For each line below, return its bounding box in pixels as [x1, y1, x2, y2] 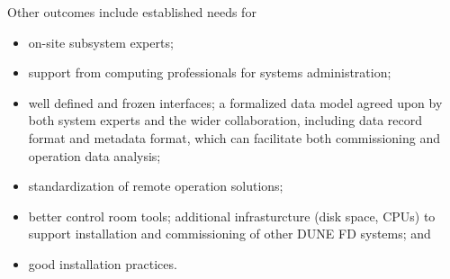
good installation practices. [28, 254, 177, 273]
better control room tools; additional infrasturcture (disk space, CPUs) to [28, 206, 436, 225]
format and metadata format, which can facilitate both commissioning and [28, 128, 440, 147]
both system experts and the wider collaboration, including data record [28, 111, 422, 130]
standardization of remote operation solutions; [28, 176, 283, 195]
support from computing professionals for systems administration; [28, 63, 391, 82]
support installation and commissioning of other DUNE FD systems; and [28, 224, 431, 243]
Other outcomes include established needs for [7, 3, 256, 21]
